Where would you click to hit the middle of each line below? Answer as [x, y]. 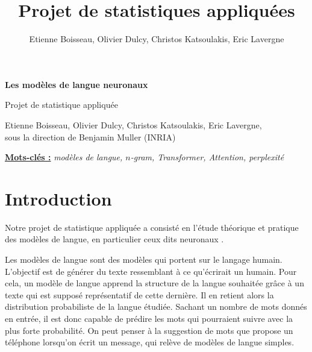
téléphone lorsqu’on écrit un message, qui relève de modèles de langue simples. [150, 342]
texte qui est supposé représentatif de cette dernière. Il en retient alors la [139, 294]
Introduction [58, 198]
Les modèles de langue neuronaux [76, 84]
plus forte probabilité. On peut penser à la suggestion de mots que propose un [149, 330]
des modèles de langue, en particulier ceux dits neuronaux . [114, 239]
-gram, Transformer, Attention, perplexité [207, 157]
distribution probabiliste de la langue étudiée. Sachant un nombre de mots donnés [156, 306]
